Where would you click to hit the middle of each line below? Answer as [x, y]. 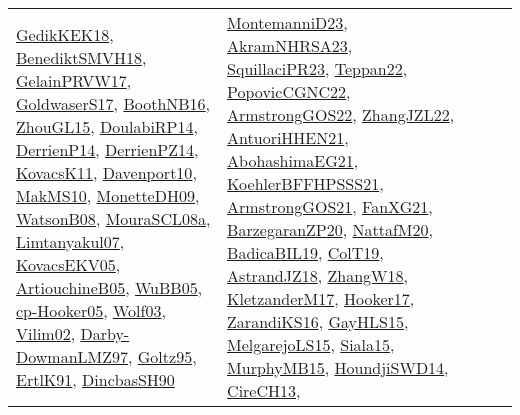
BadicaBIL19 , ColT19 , [305, 252]
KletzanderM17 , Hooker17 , [321, 298]
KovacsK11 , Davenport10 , [106, 172]
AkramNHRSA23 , [290, 45]
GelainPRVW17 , [74, 80]
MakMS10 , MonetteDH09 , [108, 195]
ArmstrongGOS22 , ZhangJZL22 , [341, 114]
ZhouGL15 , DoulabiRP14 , [107, 126]
